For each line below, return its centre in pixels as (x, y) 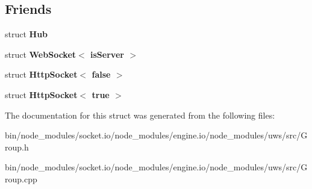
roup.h (17, 147)
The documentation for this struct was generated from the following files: (140, 115)
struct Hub (27, 34)
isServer (107, 54)
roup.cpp (21, 178)
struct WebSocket (41, 54)
